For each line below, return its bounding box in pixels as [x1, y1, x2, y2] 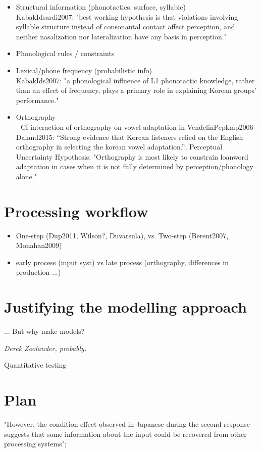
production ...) [16, 267, 61, 277]
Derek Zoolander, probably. [4, 342, 87, 353]
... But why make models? [4, 326, 85, 336]
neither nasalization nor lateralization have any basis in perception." [16, 31, 227, 41]
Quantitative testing [4, 360, 67, 370]
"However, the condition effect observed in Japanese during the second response [4, 419, 250, 429]
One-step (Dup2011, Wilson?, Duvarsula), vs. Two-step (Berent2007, [16, 230, 229, 240]
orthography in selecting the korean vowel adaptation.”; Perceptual [16, 141, 223, 152]
